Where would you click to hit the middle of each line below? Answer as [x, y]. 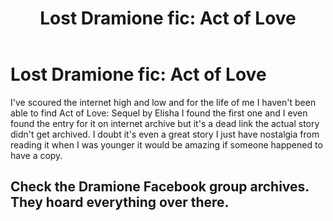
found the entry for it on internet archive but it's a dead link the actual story [165, 123]
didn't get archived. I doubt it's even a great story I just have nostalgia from [165, 134]
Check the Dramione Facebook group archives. [160, 187]
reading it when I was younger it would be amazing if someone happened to [166, 144]
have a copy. [36, 155]
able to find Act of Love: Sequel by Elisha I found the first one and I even [159, 113]
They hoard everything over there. [120, 202]
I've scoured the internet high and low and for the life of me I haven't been [163, 102]
